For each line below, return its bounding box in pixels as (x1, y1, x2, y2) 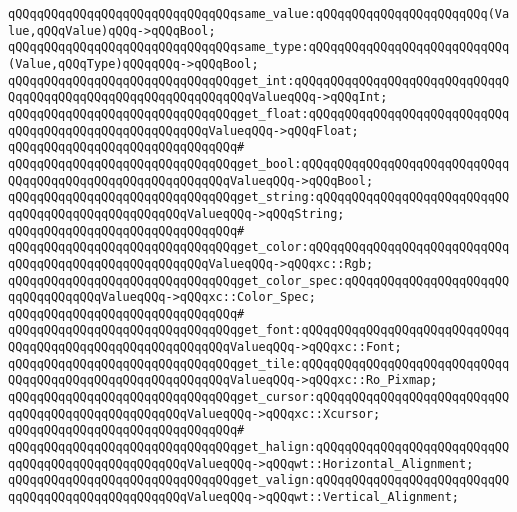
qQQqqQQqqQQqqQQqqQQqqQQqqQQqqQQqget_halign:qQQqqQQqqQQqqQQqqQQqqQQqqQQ (8, 440, 510, 455)
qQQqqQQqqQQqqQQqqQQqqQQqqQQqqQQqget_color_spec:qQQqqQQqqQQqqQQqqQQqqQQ (8, 273, 510, 288)
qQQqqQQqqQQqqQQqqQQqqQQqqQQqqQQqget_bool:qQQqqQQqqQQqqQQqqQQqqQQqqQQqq (8, 156, 510, 171)
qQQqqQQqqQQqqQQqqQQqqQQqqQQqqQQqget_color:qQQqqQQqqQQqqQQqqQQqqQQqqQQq (8, 240, 510, 255)
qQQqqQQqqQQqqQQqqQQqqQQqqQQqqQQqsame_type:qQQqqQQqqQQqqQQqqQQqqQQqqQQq (8, 40, 510, 55)
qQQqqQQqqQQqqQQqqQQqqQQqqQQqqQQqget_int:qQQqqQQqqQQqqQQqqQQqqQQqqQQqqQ (8, 73, 510, 88)
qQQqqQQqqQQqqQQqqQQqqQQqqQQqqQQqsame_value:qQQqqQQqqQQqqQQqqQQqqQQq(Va (8, 7, 510, 21)
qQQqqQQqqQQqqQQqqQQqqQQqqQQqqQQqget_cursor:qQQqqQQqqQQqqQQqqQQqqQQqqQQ (8, 390, 510, 405)
